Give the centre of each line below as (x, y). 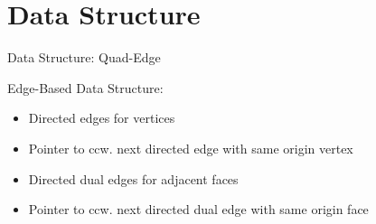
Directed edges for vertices (102, 118)
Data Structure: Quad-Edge (84, 57)
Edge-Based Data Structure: (85, 87)
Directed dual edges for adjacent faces (133, 178)
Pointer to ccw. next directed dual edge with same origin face (198, 209)
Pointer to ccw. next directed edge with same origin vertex (191, 148)
